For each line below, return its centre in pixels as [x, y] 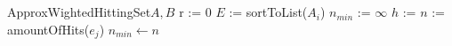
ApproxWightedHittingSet [79, 12]
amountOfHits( [48, 29]
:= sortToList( [268, 12]
